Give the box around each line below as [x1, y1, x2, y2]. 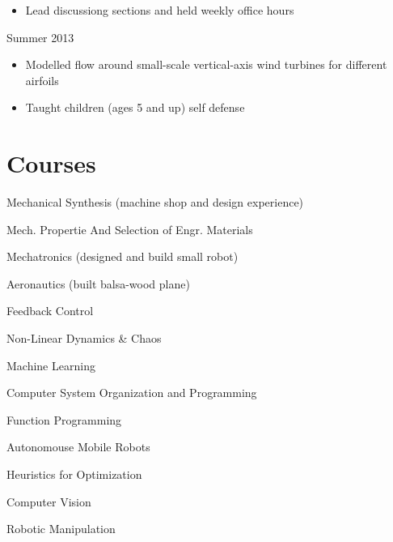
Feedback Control [6, 302, 94, 319]
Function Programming [6, 411, 122, 428]
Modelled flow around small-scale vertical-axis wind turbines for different [25, 56, 387, 73]
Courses [6, 147, 96, 180]
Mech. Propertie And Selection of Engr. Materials [6, 220, 253, 237]
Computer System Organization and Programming [6, 384, 257, 401]
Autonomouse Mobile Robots [6, 438, 150, 455]
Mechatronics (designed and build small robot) [6, 248, 239, 265]
